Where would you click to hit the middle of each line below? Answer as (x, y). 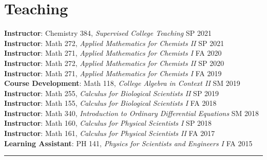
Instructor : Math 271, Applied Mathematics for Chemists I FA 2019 (113, 73)
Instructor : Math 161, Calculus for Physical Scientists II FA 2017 (110, 133)
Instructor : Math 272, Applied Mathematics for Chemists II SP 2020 (114, 63)
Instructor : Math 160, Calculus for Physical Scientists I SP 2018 (108, 123)
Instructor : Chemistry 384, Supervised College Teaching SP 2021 (108, 33)
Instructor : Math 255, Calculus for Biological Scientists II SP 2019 (112, 93)
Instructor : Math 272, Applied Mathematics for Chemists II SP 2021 (114, 43)
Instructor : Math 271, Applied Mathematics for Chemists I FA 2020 (113, 53)
